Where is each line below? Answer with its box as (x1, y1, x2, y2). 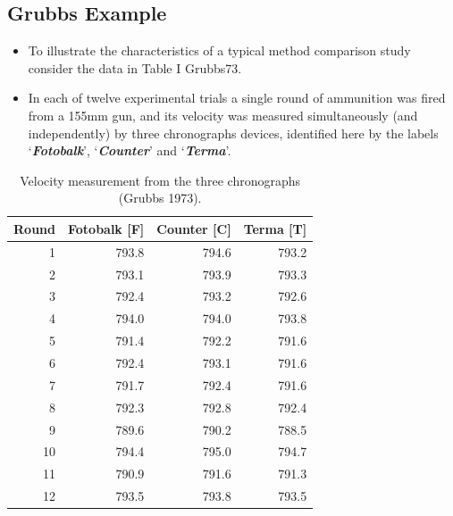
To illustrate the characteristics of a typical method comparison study (28, 41, 411, 60)
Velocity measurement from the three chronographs (20, 171, 301, 189)
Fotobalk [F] (67, 219, 145, 237)
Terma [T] (243, 219, 307, 237)
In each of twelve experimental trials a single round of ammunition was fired (28, 88, 446, 107)
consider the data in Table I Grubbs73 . (28, 58, 242, 77)
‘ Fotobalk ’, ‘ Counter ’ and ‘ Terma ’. (28, 141, 231, 160)
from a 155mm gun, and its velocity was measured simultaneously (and (28, 105, 418, 124)
